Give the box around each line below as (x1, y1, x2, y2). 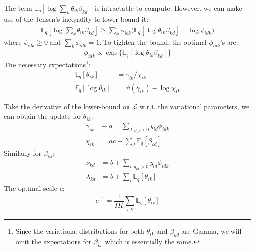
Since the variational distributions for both (15, 226, 144, 236)
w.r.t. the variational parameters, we (139, 101, 250, 111)
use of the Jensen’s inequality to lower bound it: (4, 14, 149, 24)
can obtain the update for (4, 111, 81, 121)
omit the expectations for (15, 236, 92, 247)
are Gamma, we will (181, 226, 242, 236)
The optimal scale (4, 183, 57, 193)
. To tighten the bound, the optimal (99, 36, 207, 47)
